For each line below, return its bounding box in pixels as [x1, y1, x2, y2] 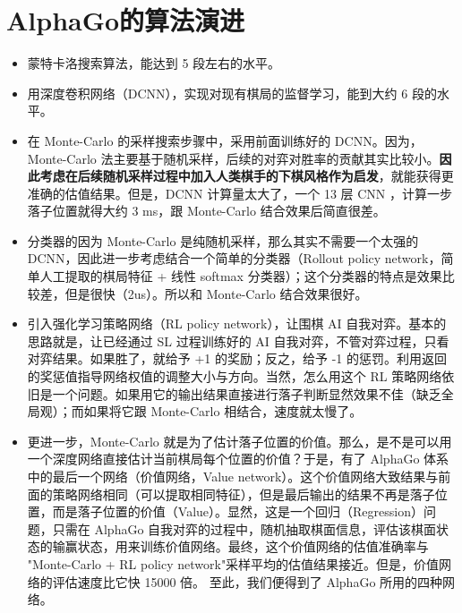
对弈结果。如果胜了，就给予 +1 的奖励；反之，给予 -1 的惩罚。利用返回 [27, 349, 447, 368]
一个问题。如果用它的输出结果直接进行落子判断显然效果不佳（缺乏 [52, 384, 441, 403]
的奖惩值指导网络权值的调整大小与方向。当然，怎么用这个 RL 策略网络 [27, 367, 442, 386]
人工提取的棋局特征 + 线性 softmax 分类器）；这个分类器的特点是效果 [39, 267, 442, 285]
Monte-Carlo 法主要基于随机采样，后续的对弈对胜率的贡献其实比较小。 [27, 149, 440, 167]
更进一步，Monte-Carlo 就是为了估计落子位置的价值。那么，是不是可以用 [27, 431, 452, 450]
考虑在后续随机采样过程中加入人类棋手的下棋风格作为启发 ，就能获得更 [39, 166, 454, 185]
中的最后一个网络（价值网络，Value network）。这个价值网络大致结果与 [27, 467, 439, 485]
